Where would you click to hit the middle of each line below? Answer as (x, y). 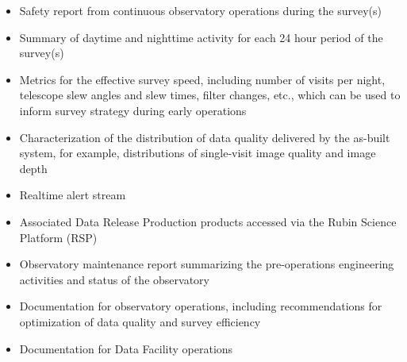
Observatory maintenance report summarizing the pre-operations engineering (207, 264)
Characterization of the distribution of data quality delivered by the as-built (205, 137)
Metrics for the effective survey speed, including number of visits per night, (202, 79)
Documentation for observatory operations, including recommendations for (201, 306)
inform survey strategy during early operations (133, 110)
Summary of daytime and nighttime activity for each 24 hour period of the (201, 37)
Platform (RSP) (58, 237)
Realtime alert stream (73, 195)
